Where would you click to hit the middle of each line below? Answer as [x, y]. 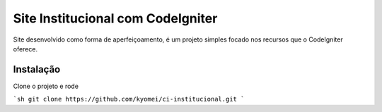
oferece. [25, 49]
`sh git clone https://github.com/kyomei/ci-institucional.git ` [129, 99]
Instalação [37, 69]
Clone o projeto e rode [46, 86]
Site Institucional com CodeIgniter [115, 18]
